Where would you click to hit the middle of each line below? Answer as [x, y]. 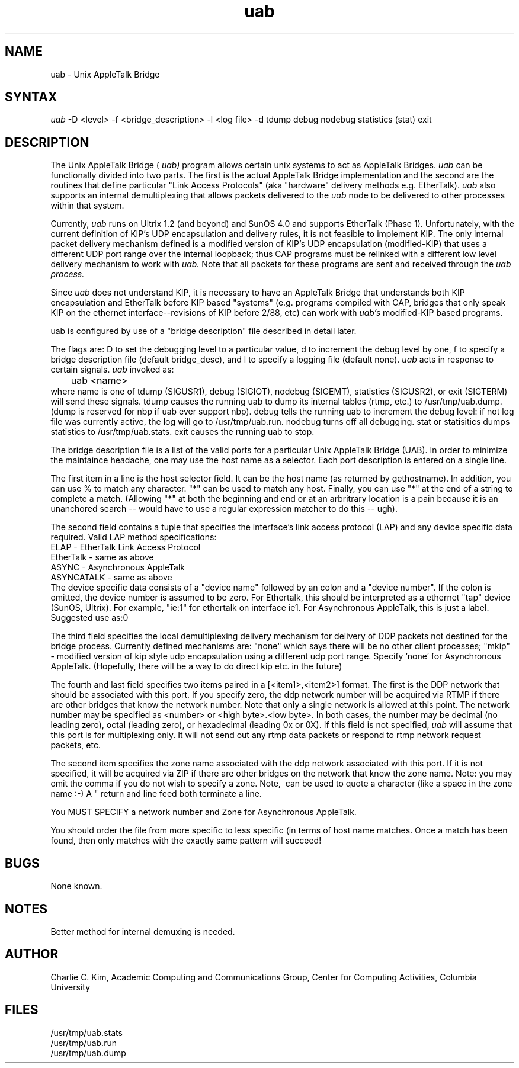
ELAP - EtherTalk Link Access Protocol [126, 547]
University [70, 987]
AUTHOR [32, 954]
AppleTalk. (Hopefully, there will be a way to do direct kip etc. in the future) [196, 666]
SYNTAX [31, 97]
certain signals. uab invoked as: [112, 370]
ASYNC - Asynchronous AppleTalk [118, 567]
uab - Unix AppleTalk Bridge [105, 74]
